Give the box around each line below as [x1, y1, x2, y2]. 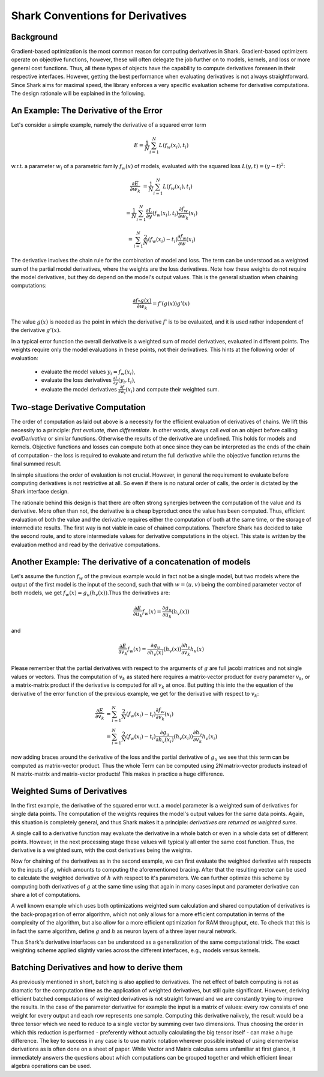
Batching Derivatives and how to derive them [11, 962, 183, 973]
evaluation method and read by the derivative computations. [11, 541, 160, 548]
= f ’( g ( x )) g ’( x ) [152, 300, 190, 307]
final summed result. [11, 460, 62, 468]
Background [11, 32, 58, 42]
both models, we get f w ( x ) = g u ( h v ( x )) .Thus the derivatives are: [11, 589, 170, 598]
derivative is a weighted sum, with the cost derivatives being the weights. [11, 846, 193, 854]
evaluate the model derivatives [41, 385, 117, 393]
